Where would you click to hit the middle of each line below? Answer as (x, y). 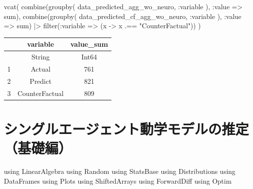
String (41, 57)
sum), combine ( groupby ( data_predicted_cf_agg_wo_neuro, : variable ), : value (123, 16)
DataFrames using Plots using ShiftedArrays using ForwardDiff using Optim (118, 180)
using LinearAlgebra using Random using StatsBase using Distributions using (120, 171)
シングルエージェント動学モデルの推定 (126, 128)
